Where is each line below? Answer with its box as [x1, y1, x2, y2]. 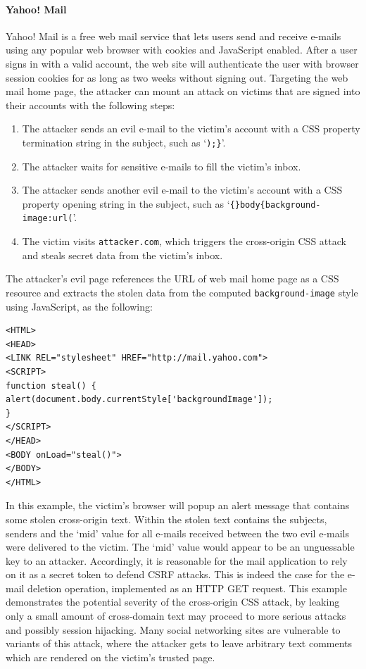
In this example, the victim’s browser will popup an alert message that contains [6, 498, 350, 513]
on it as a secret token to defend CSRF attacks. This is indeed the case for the [6, 567, 345, 582]
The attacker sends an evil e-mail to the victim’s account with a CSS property [22, 121, 360, 136]
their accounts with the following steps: [6, 97, 175, 112]
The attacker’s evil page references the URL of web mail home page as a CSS [6, 271, 339, 286]
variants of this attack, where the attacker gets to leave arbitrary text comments [6, 636, 353, 651]
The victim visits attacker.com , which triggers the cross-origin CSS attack [22, 234, 346, 249]
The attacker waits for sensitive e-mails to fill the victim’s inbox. [22, 158, 301, 173]
